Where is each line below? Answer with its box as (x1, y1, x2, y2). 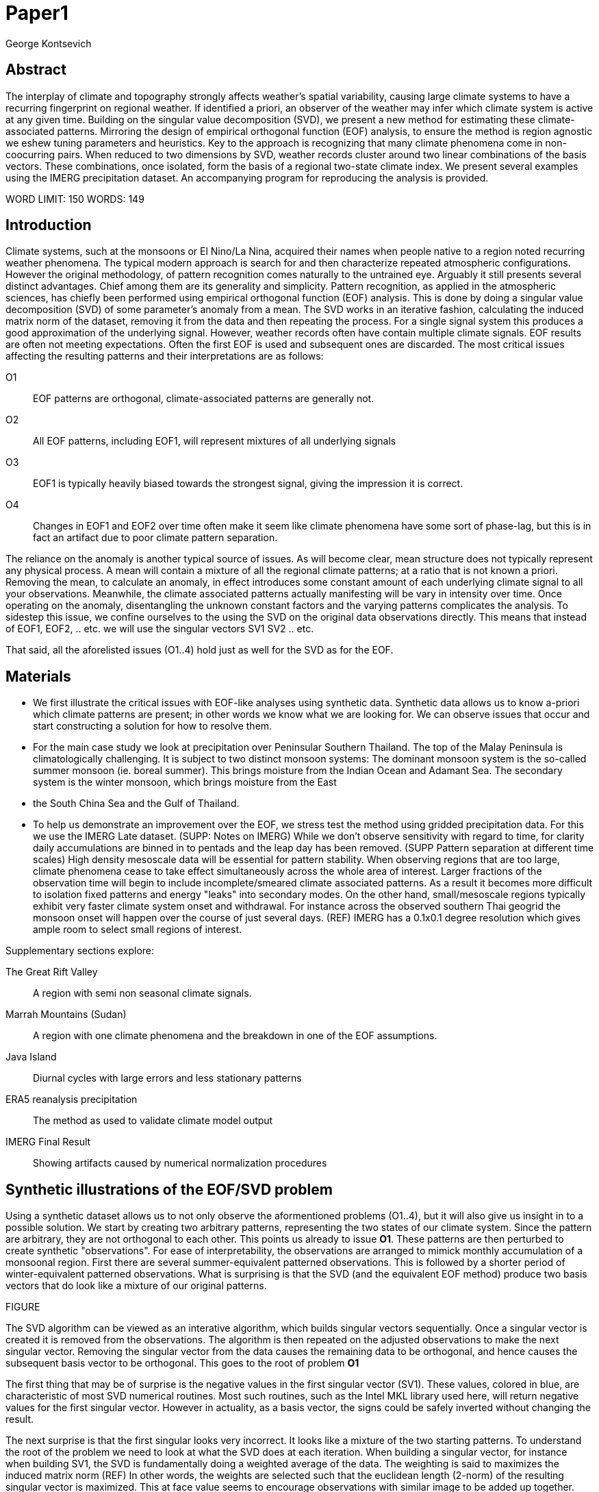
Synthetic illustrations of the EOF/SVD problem (5, 1180, 333, 1198)
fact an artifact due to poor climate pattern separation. (33, 532, 278, 544)
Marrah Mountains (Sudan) (5, 1008, 127, 1021)
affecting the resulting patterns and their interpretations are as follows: (5, 350, 324, 362)
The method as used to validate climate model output (33, 1115, 273, 1127)
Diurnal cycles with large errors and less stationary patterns (33, 1072, 302, 1084)
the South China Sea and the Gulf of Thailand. (33, 797, 240, 810)
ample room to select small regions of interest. (33, 923, 242, 936)
